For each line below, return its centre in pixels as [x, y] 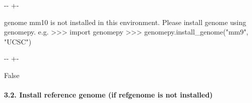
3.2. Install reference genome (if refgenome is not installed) [108, 95]
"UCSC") [18, 41]
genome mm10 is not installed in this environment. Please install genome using [125, 22]
